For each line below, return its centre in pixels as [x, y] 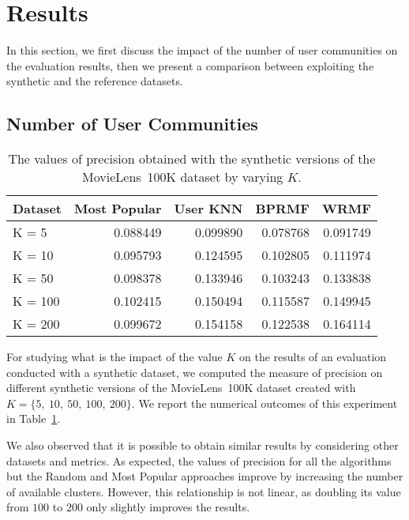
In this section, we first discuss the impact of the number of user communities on [202, 50]
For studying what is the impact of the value [114, 357]
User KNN [208, 209]
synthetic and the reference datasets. [95, 81]
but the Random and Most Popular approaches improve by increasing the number [205, 476]
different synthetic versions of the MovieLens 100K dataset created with [181, 388]
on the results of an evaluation [313, 357]
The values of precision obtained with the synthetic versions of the [192, 159]
